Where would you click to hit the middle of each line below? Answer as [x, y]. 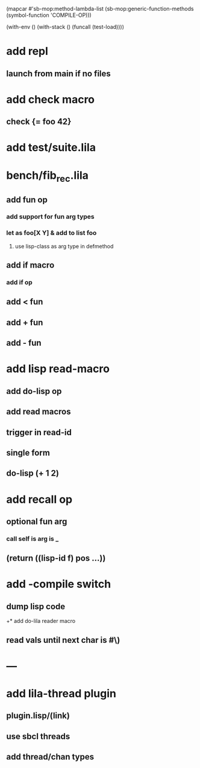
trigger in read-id [39, 432]
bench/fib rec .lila [48, 176]
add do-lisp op [34, 391]
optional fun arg [37, 521]
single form [28, 453]
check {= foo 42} [39, 122]
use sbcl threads [38, 736]
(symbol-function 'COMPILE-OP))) [49, 15]
